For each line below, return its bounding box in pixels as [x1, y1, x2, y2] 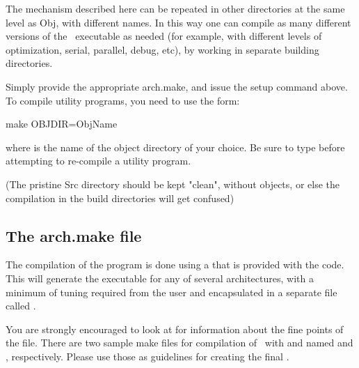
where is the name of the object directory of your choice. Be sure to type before [6, 139, 345, 154]
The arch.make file [6, 224, 142, 246]
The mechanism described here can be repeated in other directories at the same [6, 1, 345, 15]
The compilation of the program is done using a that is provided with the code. [6, 257, 344, 272]
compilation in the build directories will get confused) [6, 190, 234, 205]
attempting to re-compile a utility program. [6, 153, 191, 168]
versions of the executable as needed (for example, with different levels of [6, 29, 322, 43]
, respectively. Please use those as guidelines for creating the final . [6, 348, 289, 363]
